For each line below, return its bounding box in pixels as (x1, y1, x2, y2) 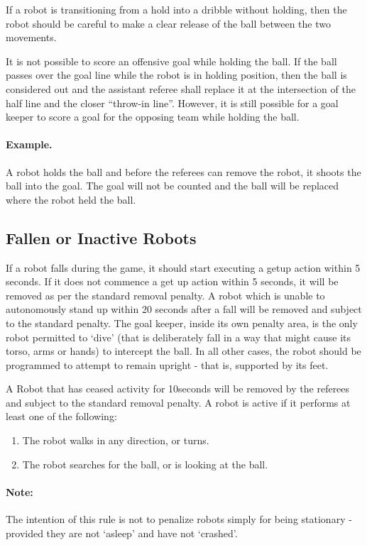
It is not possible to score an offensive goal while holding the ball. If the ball (6, 53, 337, 68)
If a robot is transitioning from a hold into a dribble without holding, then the (6, 2, 347, 16)
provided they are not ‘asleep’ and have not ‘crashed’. (6, 525, 238, 540)
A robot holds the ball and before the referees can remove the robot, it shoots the (6, 164, 361, 179)
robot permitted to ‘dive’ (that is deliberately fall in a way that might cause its (6, 329, 351, 344)
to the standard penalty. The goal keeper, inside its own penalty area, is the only (6, 315, 358, 330)
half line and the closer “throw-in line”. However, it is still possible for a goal (6, 95, 339, 110)
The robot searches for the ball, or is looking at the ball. (22, 456, 268, 471)
